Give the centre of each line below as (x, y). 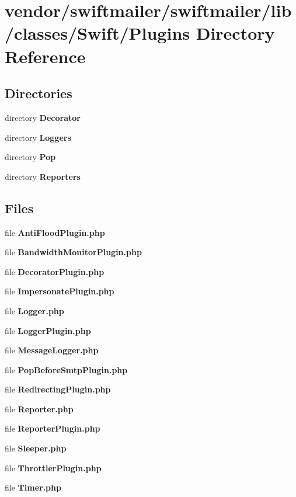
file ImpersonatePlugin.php (60, 291)
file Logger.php (34, 310)
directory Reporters (43, 176)
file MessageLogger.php (52, 350)
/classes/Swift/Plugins (97, 33)
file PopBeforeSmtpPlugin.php (66, 369)
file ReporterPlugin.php (53, 428)
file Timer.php (33, 487)
